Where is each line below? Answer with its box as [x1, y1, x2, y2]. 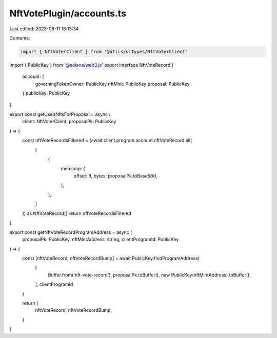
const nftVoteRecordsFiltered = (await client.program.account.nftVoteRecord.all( [22, 137, 192, 144]
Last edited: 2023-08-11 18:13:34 [9, 26, 79, 32]
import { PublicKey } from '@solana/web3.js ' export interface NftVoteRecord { [9, 62, 174, 68]
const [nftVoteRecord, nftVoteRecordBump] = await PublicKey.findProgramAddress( [22, 255, 200, 262]
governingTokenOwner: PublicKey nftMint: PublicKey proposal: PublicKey [35, 81, 190, 87]
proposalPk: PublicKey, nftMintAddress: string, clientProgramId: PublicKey [22, 236, 179, 243]
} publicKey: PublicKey [22, 90, 70, 96]
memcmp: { [61, 166, 86, 172]
